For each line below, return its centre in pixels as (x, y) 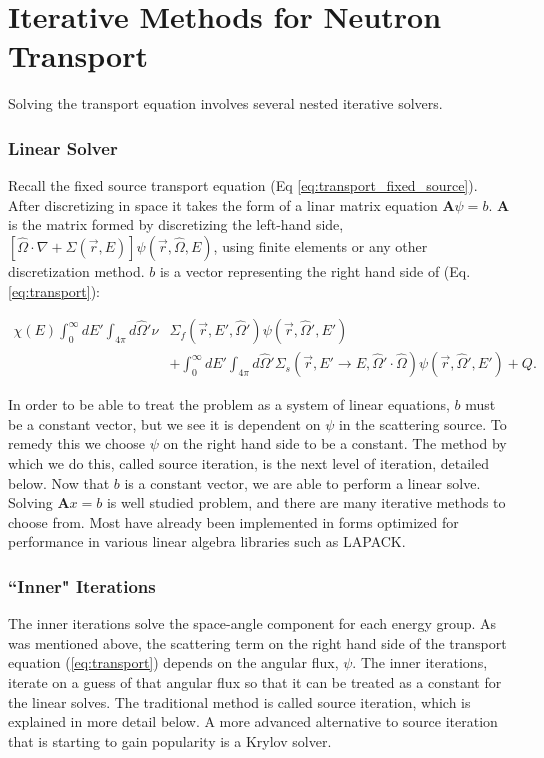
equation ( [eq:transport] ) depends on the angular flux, (173, 662)
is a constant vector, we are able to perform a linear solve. (302, 482)
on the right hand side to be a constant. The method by (335, 443)
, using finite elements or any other (320, 245)
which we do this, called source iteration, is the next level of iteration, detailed (248, 462)
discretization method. (76, 270)
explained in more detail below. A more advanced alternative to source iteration (253, 721)
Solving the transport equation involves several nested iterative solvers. (225, 103)
